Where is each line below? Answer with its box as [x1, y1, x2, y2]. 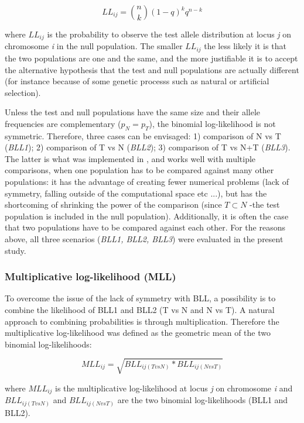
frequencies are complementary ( [5, 117, 121, 129]
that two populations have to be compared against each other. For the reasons [5, 221, 285, 233]
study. [5, 244, 26, 256]
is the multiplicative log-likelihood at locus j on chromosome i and [55, 381, 293, 394]
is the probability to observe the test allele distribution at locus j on [47, 28, 292, 40]
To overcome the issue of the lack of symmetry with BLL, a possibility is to [5, 292, 276, 304]
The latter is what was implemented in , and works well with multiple [5, 152, 256, 164]
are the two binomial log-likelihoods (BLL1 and [117, 394, 288, 406]
